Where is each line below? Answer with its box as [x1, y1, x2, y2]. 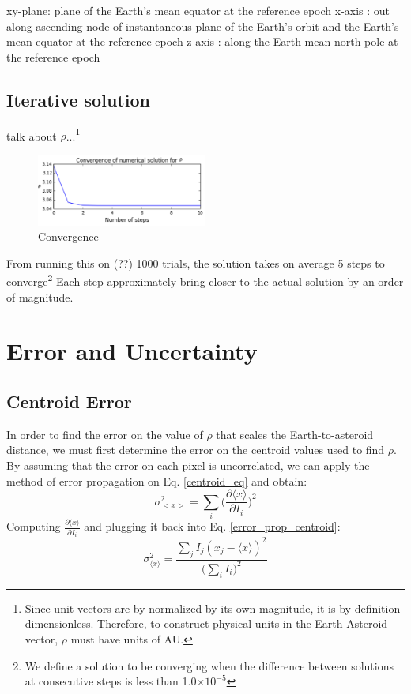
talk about [6, 127, 57, 144]
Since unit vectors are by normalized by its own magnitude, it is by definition [25, 599, 401, 616]
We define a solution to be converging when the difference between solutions [25, 657, 394, 673]
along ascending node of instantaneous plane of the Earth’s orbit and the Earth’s [6, 17, 399, 34]
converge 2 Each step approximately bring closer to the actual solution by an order [6, 271, 404, 290]
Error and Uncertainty [6, 335, 258, 367]
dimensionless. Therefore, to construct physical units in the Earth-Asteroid [25, 615, 388, 632]
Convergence [38, 228, 99, 245]
